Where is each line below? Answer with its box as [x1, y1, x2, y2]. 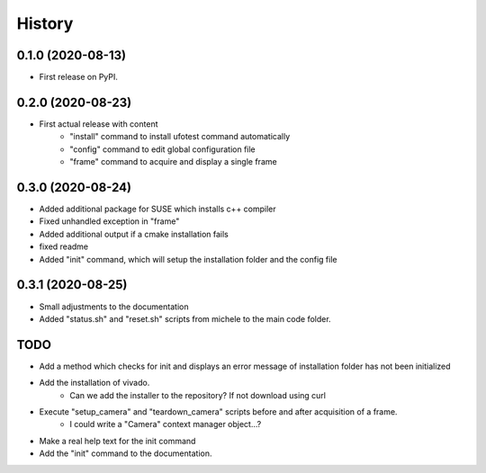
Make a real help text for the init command [39, 435, 196, 446]
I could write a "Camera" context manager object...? [69, 419, 262, 430]
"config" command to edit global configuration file [69, 144, 256, 155]
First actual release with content [39, 118, 158, 129]
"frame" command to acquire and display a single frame [69, 156, 278, 167]
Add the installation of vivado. [39, 378, 150, 388]
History [16, 13, 74, 33]
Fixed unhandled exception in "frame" [39, 216, 180, 227]
